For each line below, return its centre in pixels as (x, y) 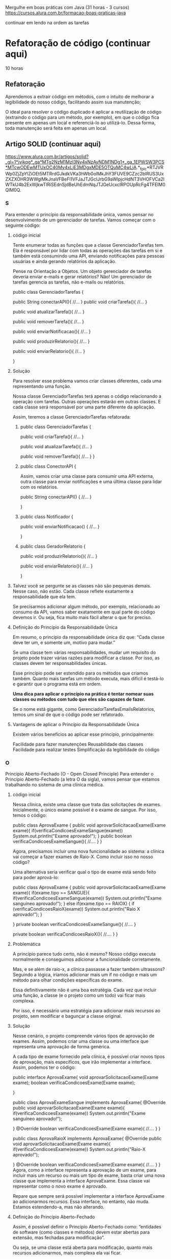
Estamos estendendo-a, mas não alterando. (59, 1207)
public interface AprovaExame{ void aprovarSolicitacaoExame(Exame (85, 1077)
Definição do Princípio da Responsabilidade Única (65, 627)
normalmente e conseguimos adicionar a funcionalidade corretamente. (87, 959)
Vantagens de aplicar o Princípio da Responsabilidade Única (76, 724)
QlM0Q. (13, 190)
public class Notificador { (47, 517)
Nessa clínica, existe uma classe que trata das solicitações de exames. (87, 804)
